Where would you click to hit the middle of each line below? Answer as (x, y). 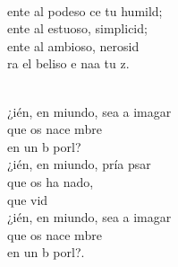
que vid (28, 199)
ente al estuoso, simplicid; (77, 28)
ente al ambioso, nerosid (73, 45)
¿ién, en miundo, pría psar (79, 164)
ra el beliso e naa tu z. (68, 63)
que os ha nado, (51, 181)
